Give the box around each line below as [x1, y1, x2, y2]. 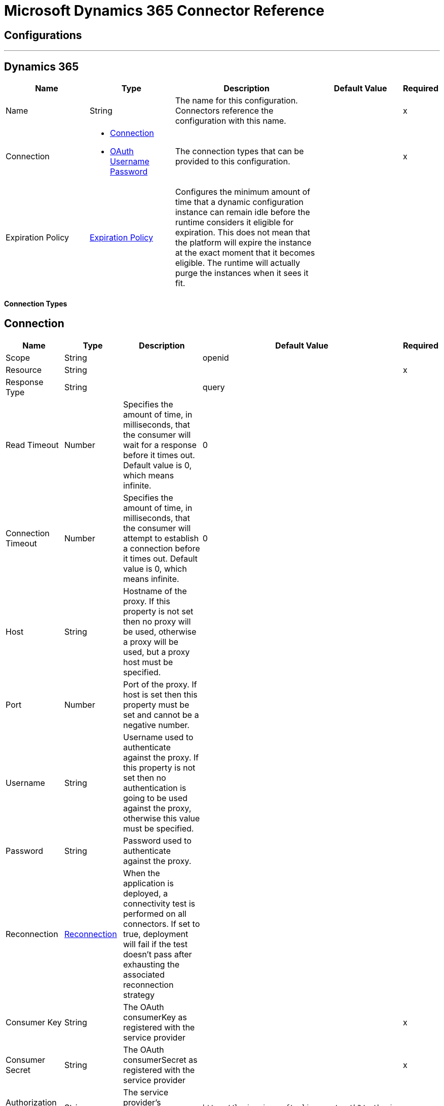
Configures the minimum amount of [175, 187, 310, 197]
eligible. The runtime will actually [175, 258, 300, 268]
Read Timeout [6, 439, 59, 450]
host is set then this [123, 689, 198, 700]
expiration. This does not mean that [175, 227, 310, 238]
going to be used [123, 792, 188, 803]
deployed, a [123, 888, 168, 898]
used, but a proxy [123, 646, 190, 657]
